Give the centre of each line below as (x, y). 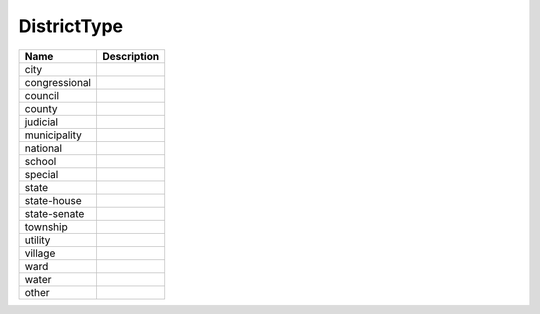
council (42, 95)
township (46, 227)
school (40, 161)
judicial (41, 122)
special (41, 174)
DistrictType (71, 26)
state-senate (54, 213)
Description (130, 56)
